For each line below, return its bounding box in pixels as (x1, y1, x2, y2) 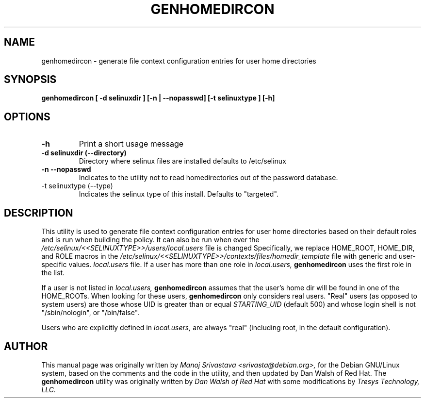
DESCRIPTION (4, 206, 73, 219)
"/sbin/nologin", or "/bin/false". (41, 308, 140, 317)
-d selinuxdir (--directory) (41, 149, 127, 157)
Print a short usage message (79, 139, 184, 149)
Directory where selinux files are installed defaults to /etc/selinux (79, 157, 286, 166)
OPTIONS (4, 110, 50, 123)
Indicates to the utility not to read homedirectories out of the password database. (79, 173, 338, 182)
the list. (41, 268, 65, 277)
